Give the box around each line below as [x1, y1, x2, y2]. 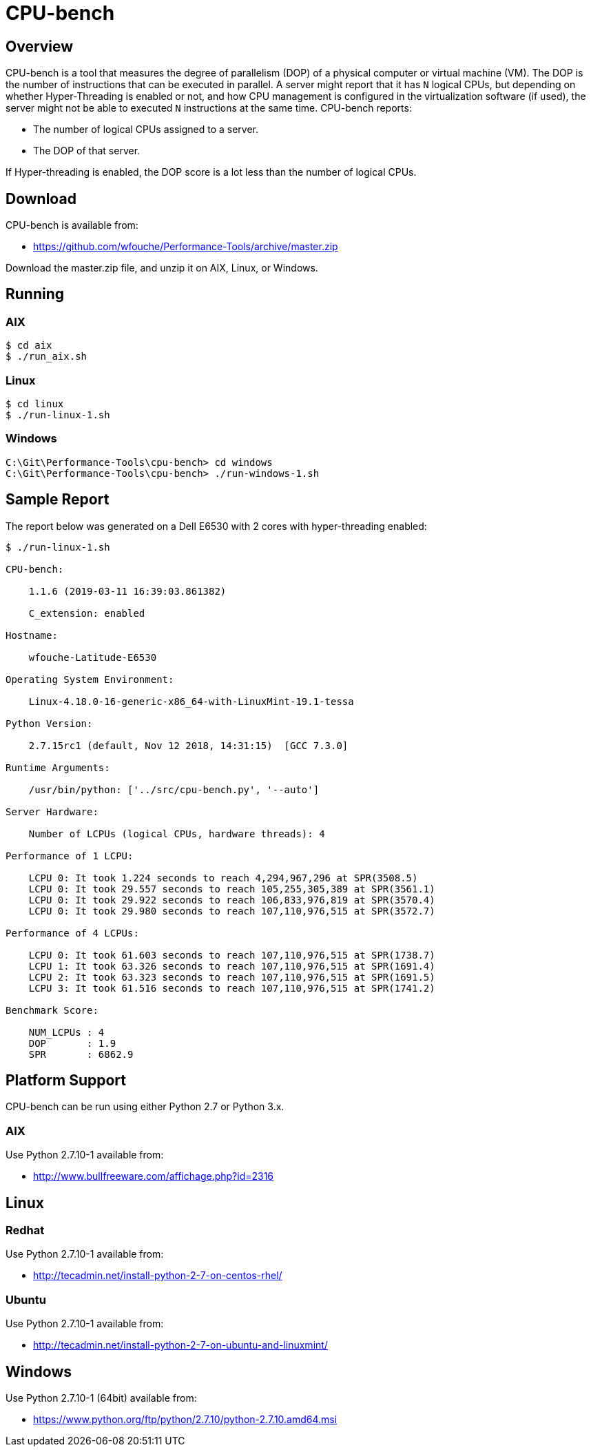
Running [6, 285, 65, 303]
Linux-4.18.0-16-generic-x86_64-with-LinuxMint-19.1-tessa [28, 695, 354, 707]
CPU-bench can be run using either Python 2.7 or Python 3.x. [6, 1101, 284, 1113]
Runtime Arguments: [6, 761, 110, 773]
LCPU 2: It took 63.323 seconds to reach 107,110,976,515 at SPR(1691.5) [28, 971, 435, 983]
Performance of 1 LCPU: [6, 850, 134, 861]
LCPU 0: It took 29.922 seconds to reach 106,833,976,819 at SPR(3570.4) [28, 894, 435, 906]
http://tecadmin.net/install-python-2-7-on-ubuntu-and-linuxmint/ [33, 1339, 328, 1351]
